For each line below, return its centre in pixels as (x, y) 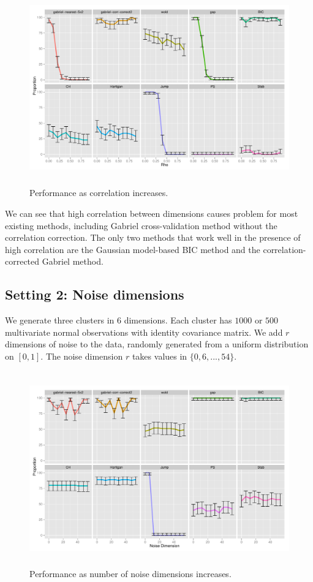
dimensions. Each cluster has (178, 320)
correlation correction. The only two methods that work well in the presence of (153, 237)
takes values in (160, 356)
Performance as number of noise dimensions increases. (130, 573)
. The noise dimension (82, 356)
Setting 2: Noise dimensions (95, 294)
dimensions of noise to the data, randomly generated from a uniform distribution (157, 344)
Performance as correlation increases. (99, 193)
